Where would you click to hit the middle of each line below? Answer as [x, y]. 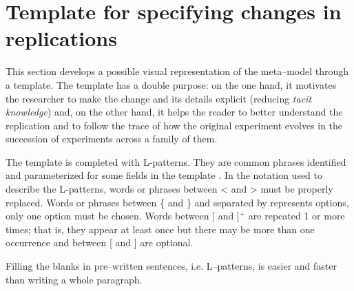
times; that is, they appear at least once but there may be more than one [160, 229]
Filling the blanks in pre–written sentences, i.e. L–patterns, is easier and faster [171, 266]
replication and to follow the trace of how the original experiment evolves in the [174, 125]
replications [61, 38]
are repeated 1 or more [296, 216]
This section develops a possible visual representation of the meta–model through [177, 71]
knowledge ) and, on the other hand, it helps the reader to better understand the [174, 112]
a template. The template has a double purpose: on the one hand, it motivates [171, 84]
